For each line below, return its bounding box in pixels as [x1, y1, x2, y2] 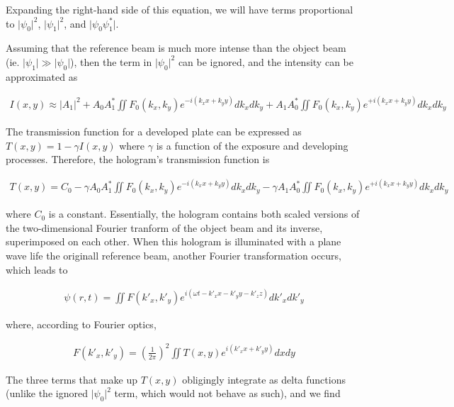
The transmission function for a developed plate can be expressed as [6, 123, 302, 138]
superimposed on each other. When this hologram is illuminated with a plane [6, 234, 341, 249]
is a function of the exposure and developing [156, 138, 348, 152]
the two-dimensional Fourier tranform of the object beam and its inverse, [6, 220, 323, 235]
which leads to [6, 262, 68, 277]
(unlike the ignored [6, 386, 88, 401]
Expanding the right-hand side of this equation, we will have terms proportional [6, 2, 353, 16]
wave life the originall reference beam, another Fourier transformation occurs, [6, 248, 341, 262]
